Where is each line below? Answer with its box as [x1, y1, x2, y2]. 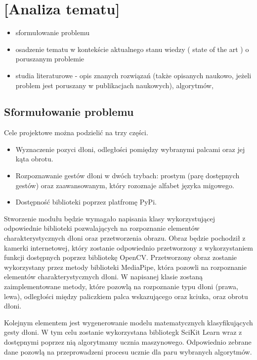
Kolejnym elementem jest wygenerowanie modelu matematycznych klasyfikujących [4, 317, 253, 327]
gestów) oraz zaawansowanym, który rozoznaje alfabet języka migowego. [15, 180, 234, 190]
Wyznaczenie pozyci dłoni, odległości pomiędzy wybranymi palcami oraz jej [15, 144, 245, 154]
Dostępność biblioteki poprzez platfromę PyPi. [15, 197, 157, 207]
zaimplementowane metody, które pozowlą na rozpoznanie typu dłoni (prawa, [4, 281, 238, 292]
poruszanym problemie [15, 53, 85, 64]
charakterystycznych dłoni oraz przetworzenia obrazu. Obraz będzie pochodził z [4, 233, 246, 243]
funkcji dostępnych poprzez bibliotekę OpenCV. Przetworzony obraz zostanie [4, 252, 237, 262]
